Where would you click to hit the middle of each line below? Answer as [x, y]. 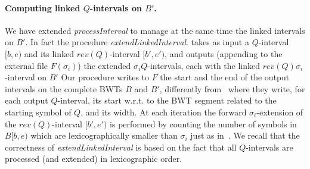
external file [26, 65]
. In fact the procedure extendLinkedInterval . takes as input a [137, 42]
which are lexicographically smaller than [104, 135]
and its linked [49, 53]
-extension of [280, 112]
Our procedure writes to [105, 77]
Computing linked [43, 7]
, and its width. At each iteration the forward [164, 112]
